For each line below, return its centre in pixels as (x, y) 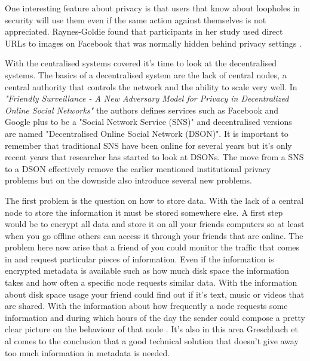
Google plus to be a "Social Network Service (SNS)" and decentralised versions (148, 122)
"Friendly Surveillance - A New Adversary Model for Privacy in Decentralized (147, 98)
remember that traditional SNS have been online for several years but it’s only (148, 145)
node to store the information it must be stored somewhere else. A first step (144, 212)
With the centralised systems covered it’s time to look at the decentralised (141, 63)
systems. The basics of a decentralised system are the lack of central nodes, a (146, 74)
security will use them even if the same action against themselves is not (136, 19)
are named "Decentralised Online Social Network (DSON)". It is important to (147, 133)
